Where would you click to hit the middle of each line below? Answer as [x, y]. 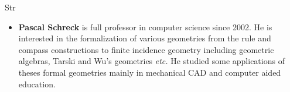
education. [37, 84]
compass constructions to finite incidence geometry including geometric [146, 49]
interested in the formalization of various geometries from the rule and [145, 38]
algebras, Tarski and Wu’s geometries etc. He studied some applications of [151, 61]
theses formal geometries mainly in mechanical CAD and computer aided [150, 72]
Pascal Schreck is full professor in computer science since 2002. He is [145, 26]
